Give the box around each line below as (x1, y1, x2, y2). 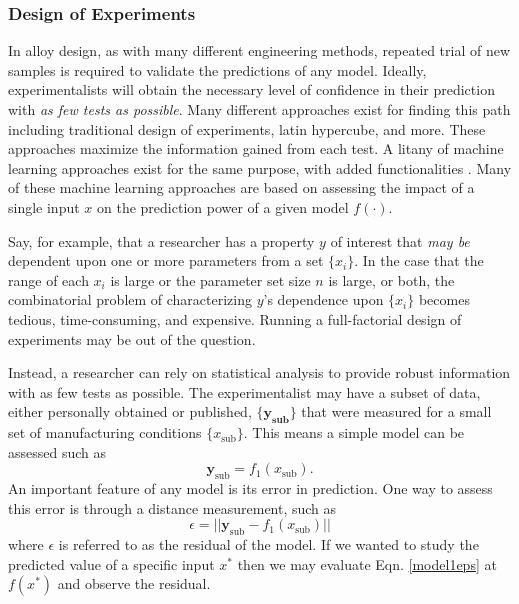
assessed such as (8, 441, 107, 462)
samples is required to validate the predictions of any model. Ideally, (8, 59, 427, 80)
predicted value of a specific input (8, 553, 215, 574)
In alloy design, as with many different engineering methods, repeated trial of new (8, 40, 511, 61)
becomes (418, 289, 470, 310)
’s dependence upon (263, 289, 384, 310)
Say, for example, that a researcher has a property (8, 230, 315, 251)
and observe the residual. (57, 573, 211, 594)
